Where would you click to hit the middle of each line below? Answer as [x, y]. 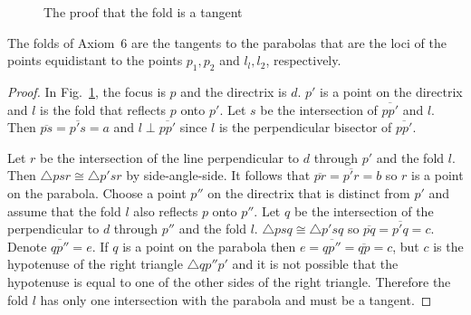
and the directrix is [234, 91]
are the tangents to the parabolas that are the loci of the [288, 42]
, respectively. [303, 60]
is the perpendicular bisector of [305, 127]
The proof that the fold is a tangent [143, 12]
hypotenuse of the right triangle [95, 264]
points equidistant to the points [95, 60]
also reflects [166, 210]
